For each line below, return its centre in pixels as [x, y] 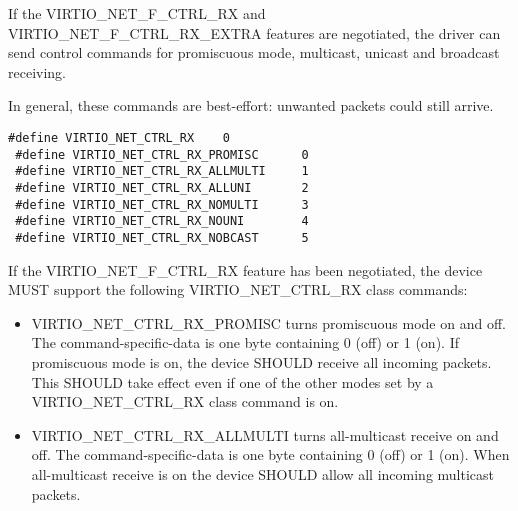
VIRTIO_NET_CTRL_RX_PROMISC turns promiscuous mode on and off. [268, 322]
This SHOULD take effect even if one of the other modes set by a [232, 381]
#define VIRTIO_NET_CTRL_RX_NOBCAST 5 [162, 237]
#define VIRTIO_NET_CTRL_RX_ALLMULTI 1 [162, 171]
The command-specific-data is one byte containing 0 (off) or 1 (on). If [245, 342]
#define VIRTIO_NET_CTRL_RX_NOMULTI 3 [162, 204]
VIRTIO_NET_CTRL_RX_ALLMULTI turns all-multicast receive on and [265, 434]
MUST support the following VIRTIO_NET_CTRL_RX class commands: [238, 289]
